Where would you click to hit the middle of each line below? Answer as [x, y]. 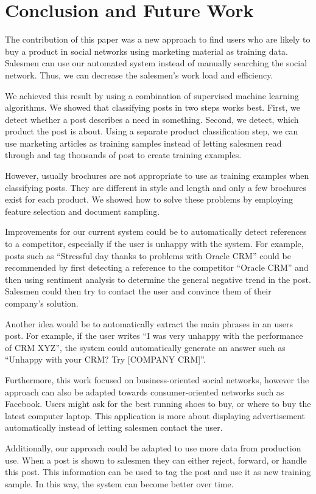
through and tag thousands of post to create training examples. [123, 155]
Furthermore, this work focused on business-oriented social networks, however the [157, 379]
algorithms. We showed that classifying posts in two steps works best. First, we [153, 107]
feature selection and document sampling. [83, 211]
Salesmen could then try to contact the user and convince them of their [138, 291]
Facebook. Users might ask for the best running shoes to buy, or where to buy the [158, 404]
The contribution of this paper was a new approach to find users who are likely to [158, 39]
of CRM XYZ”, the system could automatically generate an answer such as [145, 347]
